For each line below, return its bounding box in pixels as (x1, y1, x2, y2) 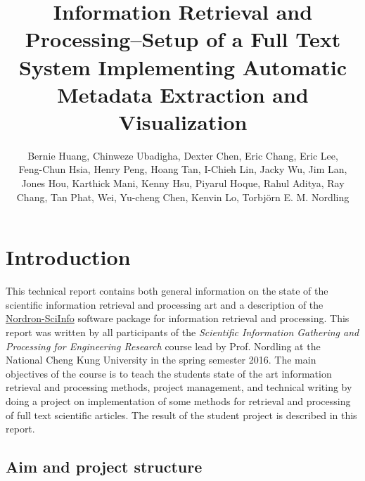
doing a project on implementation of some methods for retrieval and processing (6, 393, 351, 408)
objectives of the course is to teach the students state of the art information (6, 366, 332, 380)
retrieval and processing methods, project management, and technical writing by (6, 380, 352, 395)
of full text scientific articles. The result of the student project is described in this (6, 407, 357, 422)
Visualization (118, 107, 248, 136)
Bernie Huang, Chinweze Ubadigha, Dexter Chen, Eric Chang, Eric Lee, (27, 148, 338, 162)
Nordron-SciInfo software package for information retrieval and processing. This (6, 311, 350, 326)
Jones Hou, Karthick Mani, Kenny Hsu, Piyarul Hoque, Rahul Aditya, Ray (21, 176, 345, 191)
